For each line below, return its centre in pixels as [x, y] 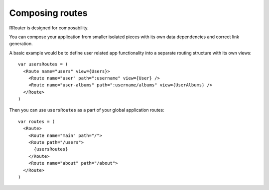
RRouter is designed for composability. [49, 28]
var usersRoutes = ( [43, 64]
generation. [21, 44]
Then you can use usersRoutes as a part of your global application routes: [87, 110]
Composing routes [48, 13]
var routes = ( [37, 121]
